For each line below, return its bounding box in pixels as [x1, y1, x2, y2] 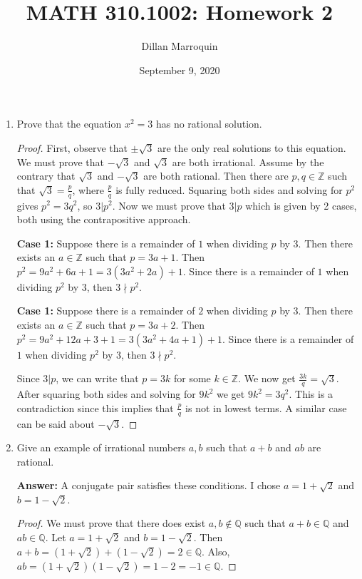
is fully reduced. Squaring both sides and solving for [115, 182, 343, 197]
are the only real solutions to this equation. [157, 140, 346, 155]
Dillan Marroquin [141, 39, 218, 53]
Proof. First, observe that [16, 140, 128, 155]
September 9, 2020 [139, 62, 220, 77]
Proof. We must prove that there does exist [16, 516, 206, 531]
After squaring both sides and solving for [16, 386, 196, 401]
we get [217, 386, 245, 401]
